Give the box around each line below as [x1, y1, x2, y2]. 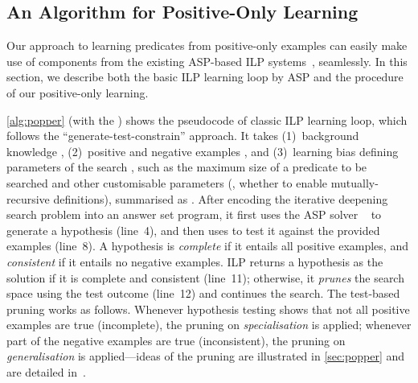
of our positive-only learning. [6, 84, 149, 101]
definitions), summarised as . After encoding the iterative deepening [53, 190, 388, 207]
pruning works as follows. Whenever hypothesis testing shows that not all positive [6, 300, 410, 317]
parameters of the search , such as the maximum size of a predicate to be [6, 159, 367, 175]
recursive [6, 190, 50, 207]
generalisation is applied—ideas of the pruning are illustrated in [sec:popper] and [6, 348, 405, 364]
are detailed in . [6, 364, 86, 381]
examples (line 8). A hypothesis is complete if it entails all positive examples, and [6, 237, 408, 254]
